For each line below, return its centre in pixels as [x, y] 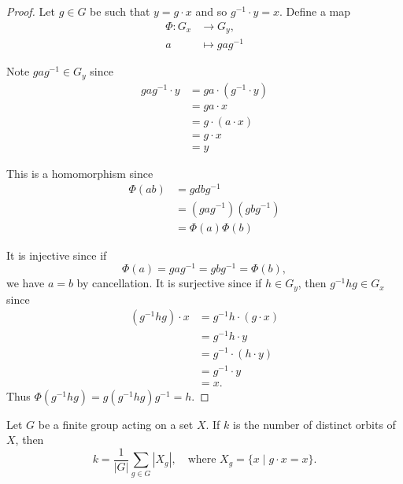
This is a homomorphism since [80, 173]
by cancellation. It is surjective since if [169, 283]
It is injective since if [57, 255]
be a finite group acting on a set [116, 424]
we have [26, 283]
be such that [120, 11]
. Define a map [315, 11]
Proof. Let [31, 11]
